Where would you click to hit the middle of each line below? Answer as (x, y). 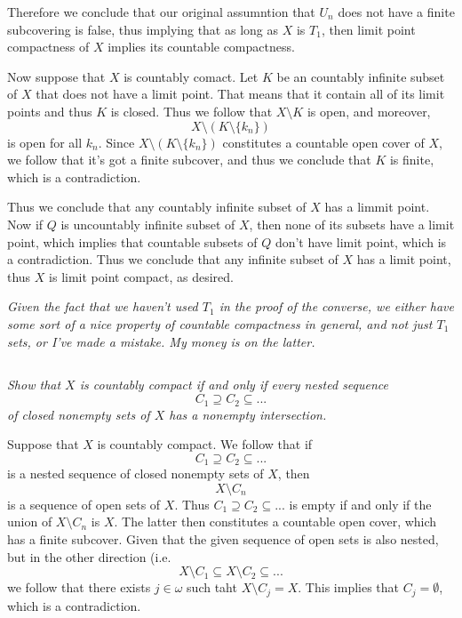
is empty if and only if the (360, 504)
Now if (25, 224)
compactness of (48, 47)
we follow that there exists (79, 587)
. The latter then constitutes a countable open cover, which (275, 522)
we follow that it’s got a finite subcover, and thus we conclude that (189, 160)
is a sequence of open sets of (84, 504)
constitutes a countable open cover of (323, 142)
